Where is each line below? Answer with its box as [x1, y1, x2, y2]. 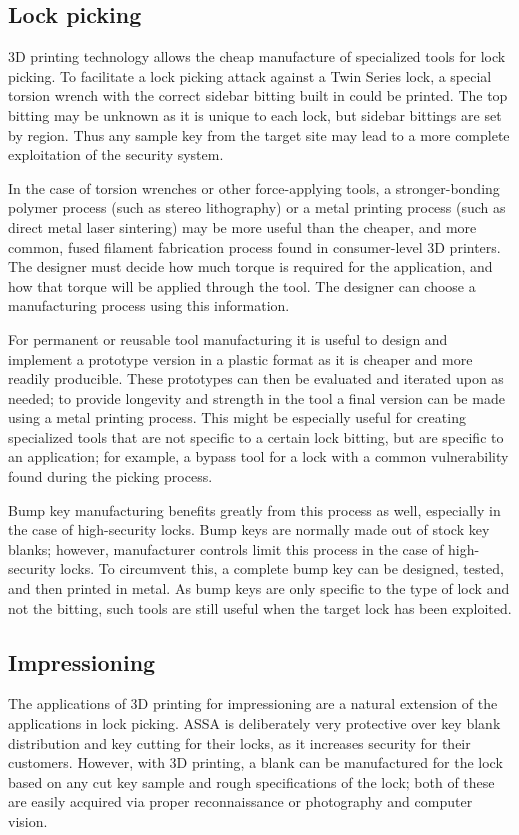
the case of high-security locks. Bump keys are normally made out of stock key [8, 519, 490, 540]
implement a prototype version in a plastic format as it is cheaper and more [8, 348, 473, 369]
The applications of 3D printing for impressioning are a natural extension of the [8, 693, 498, 714]
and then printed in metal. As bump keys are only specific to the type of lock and [8, 578, 510, 599]
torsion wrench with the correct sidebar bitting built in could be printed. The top [8, 85, 508, 106]
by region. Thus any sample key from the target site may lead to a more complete [8, 124, 510, 145]
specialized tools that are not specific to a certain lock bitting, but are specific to [8, 426, 504, 447]
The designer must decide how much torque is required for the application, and [8, 256, 493, 277]
